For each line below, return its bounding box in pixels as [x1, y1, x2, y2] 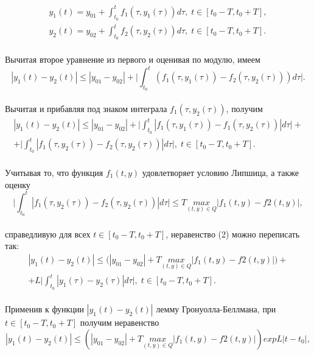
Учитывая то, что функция [5, 166, 103, 179]
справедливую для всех [5, 227, 91, 240]
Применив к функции [5, 303, 84, 315]
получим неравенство [80, 316, 159, 329]
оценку [5, 178, 30, 191]
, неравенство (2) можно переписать [166, 227, 300, 240]
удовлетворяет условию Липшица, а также [142, 166, 299, 179]
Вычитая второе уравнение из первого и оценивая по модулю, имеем [5, 53, 260, 66]
